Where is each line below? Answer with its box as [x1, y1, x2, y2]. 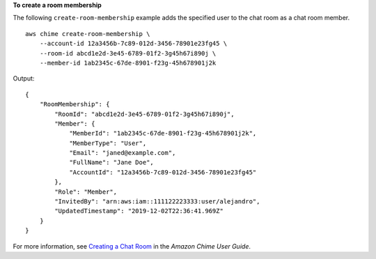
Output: [13, 74, 35, 83]
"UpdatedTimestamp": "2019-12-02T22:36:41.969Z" [54, 207, 224, 215]
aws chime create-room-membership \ [25, 30, 150, 37]
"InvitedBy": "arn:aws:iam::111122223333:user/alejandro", [54, 198, 260, 206]
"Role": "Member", [54, 187, 118, 196]
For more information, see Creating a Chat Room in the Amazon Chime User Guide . [13, 242, 251, 250]
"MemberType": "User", [69, 139, 147, 147]
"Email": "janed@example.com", [69, 149, 176, 157]
